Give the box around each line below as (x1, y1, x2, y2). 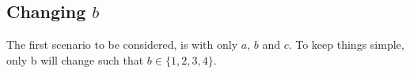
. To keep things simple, (288, 36, 404, 53)
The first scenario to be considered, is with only (6, 36, 238, 53)
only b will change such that (6, 51, 144, 68)
